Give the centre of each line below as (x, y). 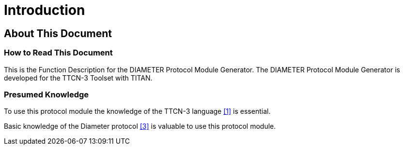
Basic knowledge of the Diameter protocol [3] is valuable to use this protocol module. (140, 126)
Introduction (45, 10)
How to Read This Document (58, 53)
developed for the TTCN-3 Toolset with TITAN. (78, 78)
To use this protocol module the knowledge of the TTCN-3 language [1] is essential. (137, 111)
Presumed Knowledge (47, 94)
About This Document (58, 33)
